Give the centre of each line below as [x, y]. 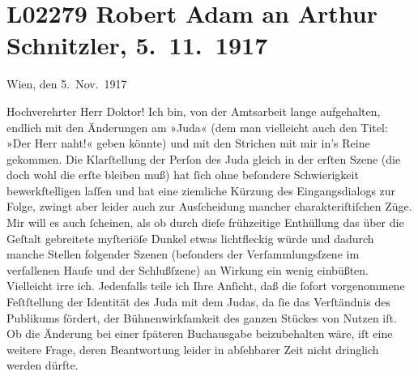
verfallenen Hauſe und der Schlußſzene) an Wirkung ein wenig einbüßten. [188, 269]
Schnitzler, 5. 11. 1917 [137, 45]
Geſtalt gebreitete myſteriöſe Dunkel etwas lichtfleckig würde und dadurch [190, 238]
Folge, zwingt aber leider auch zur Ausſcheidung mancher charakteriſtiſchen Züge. [209, 206]
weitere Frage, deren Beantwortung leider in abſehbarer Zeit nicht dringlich [193, 349]
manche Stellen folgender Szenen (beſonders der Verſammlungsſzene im [183, 254]
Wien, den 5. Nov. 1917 [67, 84]
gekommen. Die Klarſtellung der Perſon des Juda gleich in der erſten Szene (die [204, 158]
